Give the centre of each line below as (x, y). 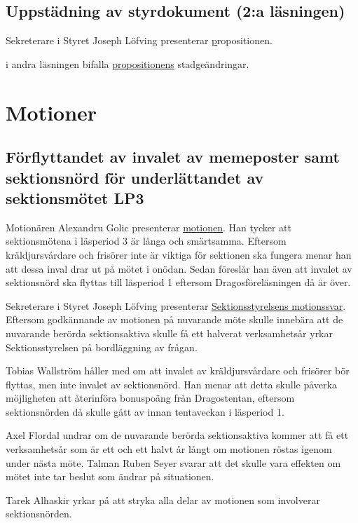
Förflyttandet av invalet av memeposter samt (173, 157)
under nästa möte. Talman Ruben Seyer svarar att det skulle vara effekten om (173, 462)
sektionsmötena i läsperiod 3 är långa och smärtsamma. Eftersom (146, 241)
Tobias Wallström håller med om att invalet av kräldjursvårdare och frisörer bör (178, 371)
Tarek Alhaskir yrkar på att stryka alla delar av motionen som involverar (163, 500)
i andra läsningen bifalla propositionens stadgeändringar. (128, 63)
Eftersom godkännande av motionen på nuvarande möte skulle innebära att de (174, 319)
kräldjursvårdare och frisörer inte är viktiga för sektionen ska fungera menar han (179, 254)
